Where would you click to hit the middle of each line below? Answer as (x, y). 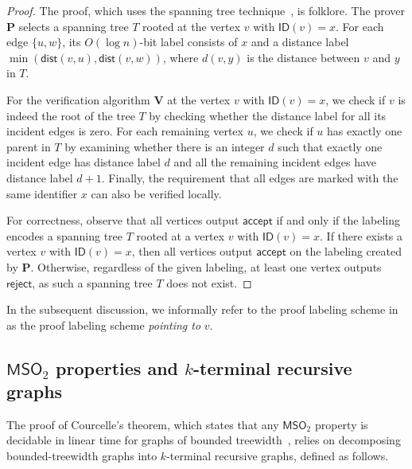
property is (341, 424)
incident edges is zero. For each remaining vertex (125, 131)
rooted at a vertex (181, 235)
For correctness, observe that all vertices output (123, 220)
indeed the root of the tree (71, 115)
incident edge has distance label (84, 162)
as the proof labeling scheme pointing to (104, 324)
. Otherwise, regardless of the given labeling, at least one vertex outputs (206, 266)
